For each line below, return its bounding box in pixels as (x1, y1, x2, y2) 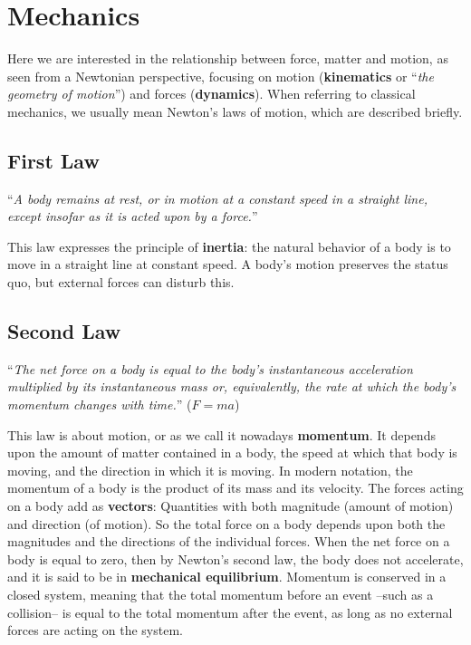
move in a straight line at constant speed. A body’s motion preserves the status (7, 255, 448, 274)
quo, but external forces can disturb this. (7, 273, 235, 292)
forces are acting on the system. (7, 621, 183, 640)
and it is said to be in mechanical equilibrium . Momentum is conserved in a (7, 567, 447, 586)
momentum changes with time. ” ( (7, 395, 192, 414)
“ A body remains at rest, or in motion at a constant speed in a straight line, (7, 188, 428, 207)
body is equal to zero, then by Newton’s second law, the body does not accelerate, (7, 549, 464, 568)
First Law (7, 146, 100, 174)
